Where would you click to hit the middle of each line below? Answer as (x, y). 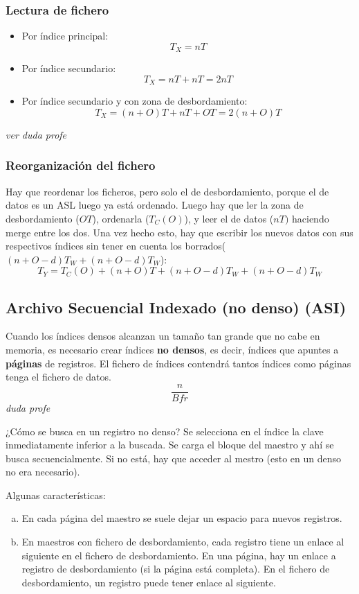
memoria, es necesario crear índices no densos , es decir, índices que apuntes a (172, 350)
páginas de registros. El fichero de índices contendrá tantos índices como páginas (178, 363)
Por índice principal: (65, 36)
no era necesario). (43, 472)
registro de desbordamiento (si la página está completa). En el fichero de (176, 569)
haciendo (311, 218)
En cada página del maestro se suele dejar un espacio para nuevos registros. (182, 518)
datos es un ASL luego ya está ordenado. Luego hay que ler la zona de (155, 205)
